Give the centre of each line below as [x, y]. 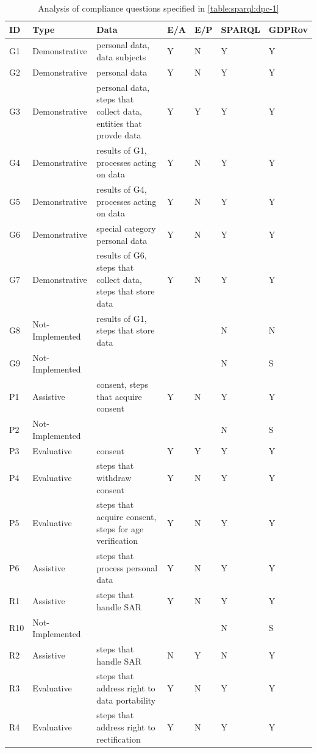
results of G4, [122, 189]
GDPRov [288, 29]
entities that [119, 123]
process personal [127, 567]
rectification [119, 739]
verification [117, 541]
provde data [119, 135]
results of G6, [122, 255]
